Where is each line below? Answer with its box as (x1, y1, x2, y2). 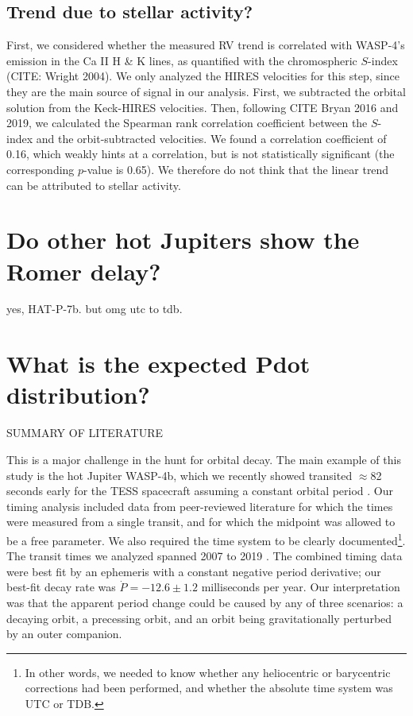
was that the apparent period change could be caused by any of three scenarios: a (6, 594, 403, 610)
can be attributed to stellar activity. (6, 176, 181, 193)
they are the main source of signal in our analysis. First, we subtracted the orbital (6, 83, 406, 99)
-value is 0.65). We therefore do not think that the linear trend (83, 161, 389, 177)
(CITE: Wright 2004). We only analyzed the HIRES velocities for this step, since (6, 68, 399, 84)
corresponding (6, 161, 75, 177)
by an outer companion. (6, 625, 122, 642)
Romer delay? (6, 254, 161, 287)
